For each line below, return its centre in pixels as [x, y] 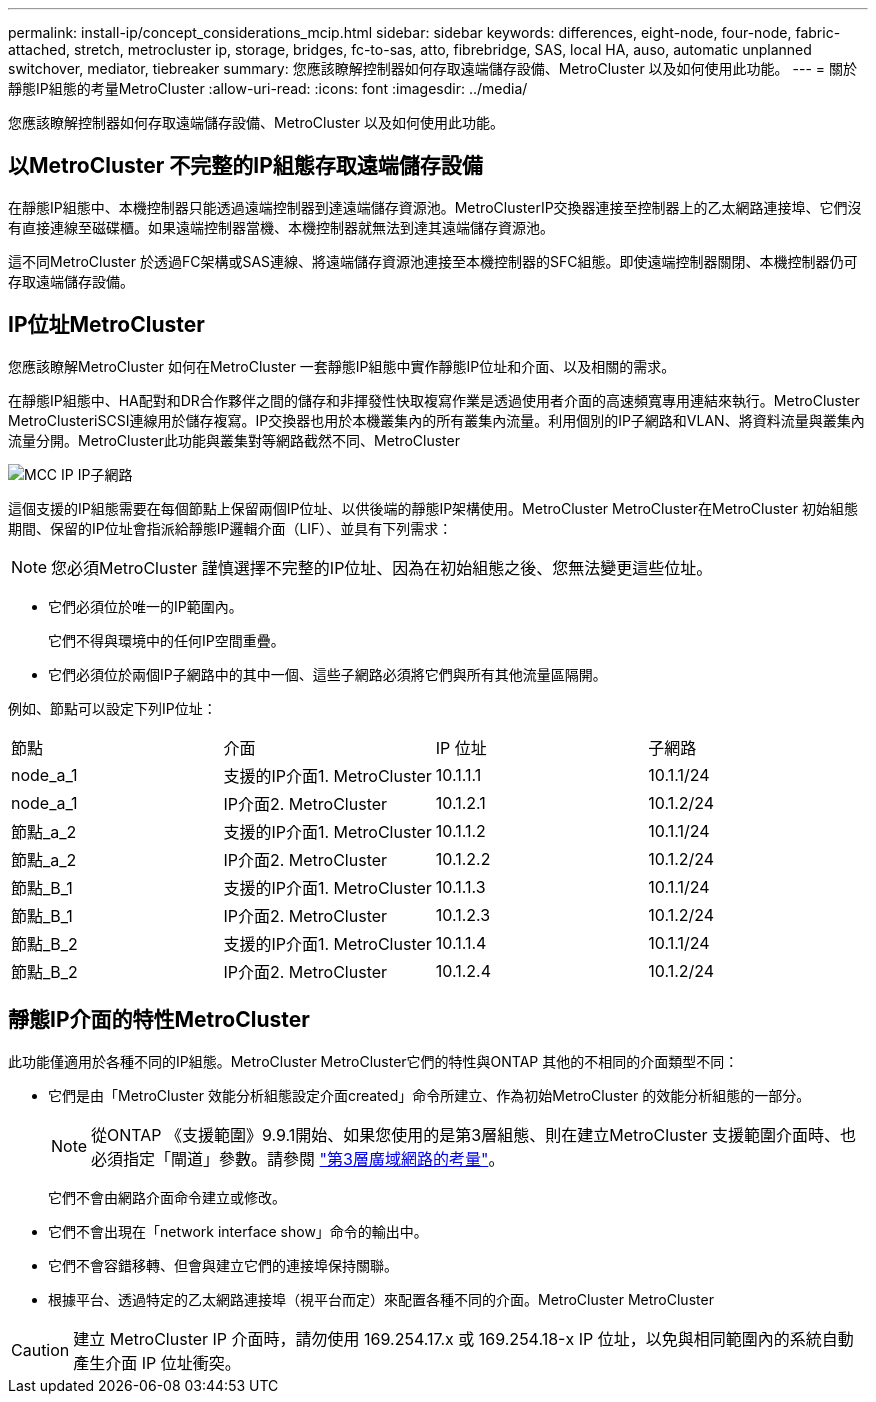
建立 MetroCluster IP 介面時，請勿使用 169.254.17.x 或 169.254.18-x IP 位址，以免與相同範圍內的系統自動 [463, 1338]
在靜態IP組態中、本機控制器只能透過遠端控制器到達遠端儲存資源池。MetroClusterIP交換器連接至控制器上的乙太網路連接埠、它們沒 [435, 207]
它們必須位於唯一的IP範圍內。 [145, 606]
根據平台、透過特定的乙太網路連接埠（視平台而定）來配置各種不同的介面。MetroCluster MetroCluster [381, 1299]
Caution [40, 1349]
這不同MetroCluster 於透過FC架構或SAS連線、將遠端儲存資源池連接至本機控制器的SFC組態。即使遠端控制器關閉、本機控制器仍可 [433, 261]
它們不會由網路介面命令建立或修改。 [167, 1197]
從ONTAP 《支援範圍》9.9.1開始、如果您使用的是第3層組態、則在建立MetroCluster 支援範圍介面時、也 [473, 1134]
